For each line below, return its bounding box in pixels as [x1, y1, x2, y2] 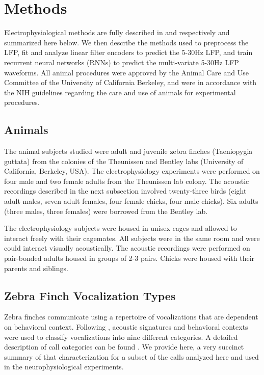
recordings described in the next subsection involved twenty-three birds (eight [4, 185, 247, 196]
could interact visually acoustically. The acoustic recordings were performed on [4, 243, 250, 253]
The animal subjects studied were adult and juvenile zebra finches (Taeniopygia [4, 146, 253, 156]
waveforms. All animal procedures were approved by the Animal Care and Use [4, 67, 249, 77]
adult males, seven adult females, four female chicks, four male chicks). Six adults [4, 196, 258, 206]
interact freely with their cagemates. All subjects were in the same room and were [4, 232, 260, 243]
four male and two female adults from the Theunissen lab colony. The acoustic [4, 175, 249, 186]
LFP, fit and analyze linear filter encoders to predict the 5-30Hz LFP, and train [4, 47, 253, 58]
